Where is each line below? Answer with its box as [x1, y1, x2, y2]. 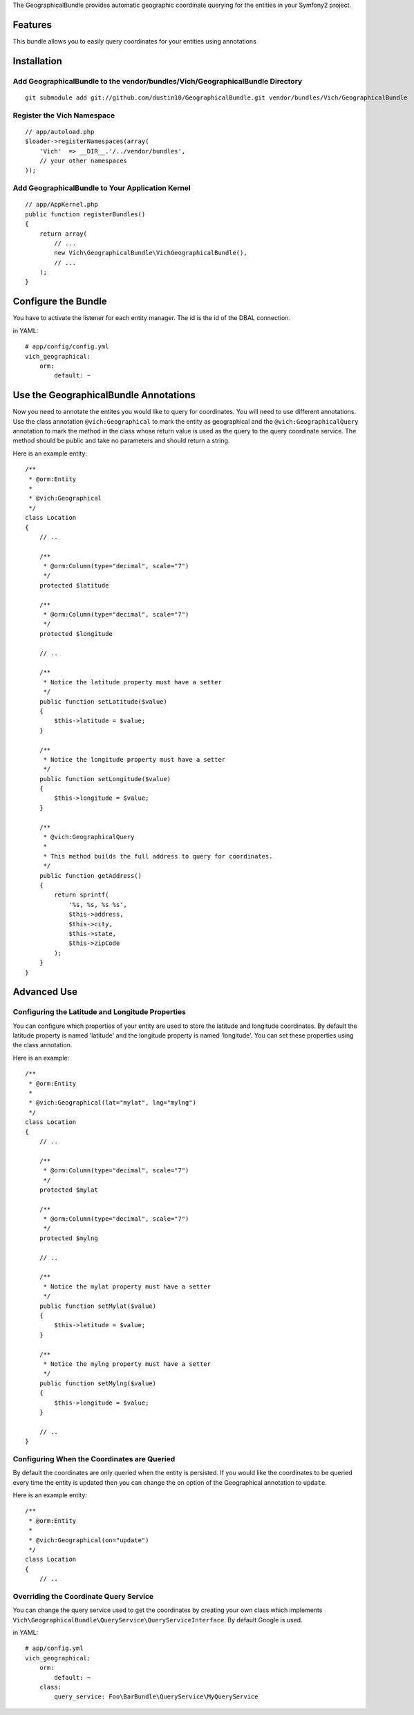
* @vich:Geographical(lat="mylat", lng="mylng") [28, 1099, 197, 1107]
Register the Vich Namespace [12, 111, 115, 120]
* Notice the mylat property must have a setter [43, 1282, 211, 1291]
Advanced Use [12, 986, 78, 998]
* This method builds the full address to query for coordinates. [43, 852, 273, 860]
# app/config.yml [25, 1644, 84, 1652]
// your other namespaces [39, 157, 128, 165]
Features [12, 19, 52, 30]
